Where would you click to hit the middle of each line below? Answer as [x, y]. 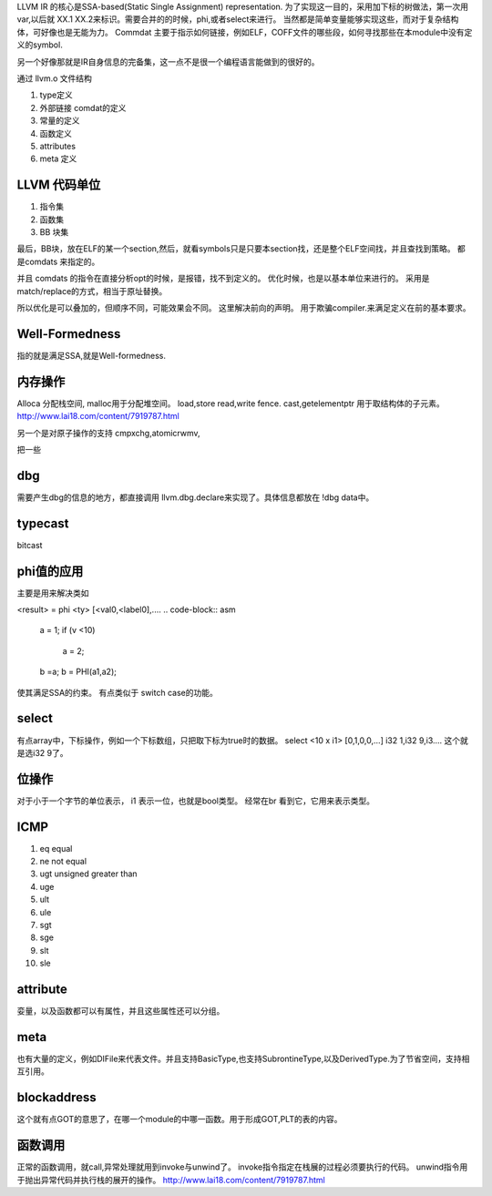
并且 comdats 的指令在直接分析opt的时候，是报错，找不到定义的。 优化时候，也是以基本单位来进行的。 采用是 [223, 279]
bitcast [30, 545]
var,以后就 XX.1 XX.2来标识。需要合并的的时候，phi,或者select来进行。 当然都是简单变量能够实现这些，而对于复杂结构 [238, 19]
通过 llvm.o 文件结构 [55, 78]
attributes [58, 146]
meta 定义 [58, 158]
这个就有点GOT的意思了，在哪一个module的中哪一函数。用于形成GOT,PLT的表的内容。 [179, 1119]
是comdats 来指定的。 [58, 261]
